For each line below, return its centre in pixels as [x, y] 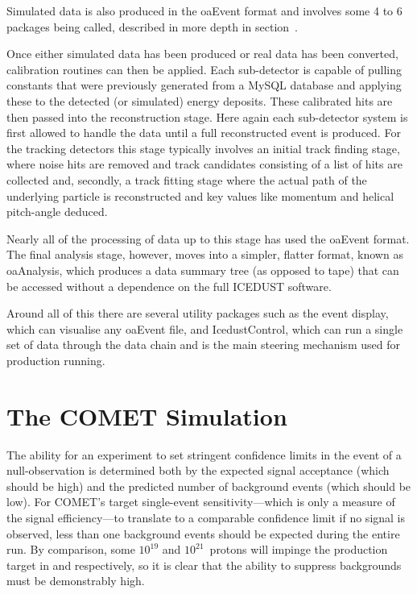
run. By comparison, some [71, 549]
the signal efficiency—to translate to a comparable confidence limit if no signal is [206, 517]
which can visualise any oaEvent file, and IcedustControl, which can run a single [205, 328]
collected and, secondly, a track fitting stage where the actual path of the [187, 179]
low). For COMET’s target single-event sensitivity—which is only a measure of [201, 502]
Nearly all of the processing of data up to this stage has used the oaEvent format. [208, 238]
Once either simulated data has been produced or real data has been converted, [202, 54]
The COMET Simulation [147, 415]
